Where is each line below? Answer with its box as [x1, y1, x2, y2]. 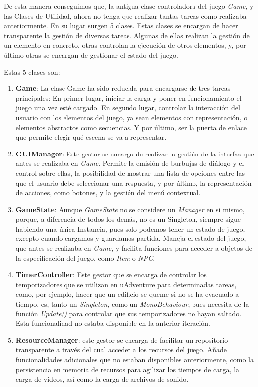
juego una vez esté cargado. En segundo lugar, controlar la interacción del [15, 102, 240, 113]
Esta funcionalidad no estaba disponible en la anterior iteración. [15, 318, 211, 328]
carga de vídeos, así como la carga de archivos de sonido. [15, 374, 189, 384]
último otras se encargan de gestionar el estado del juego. [4, 49, 178, 60]
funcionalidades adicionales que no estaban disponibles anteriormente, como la [15, 354, 254, 364]
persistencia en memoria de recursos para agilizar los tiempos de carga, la [15, 364, 240, 374]
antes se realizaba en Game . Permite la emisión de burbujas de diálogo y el [15, 158, 244, 168]
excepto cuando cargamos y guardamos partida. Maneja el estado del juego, [15, 233, 246, 243]
